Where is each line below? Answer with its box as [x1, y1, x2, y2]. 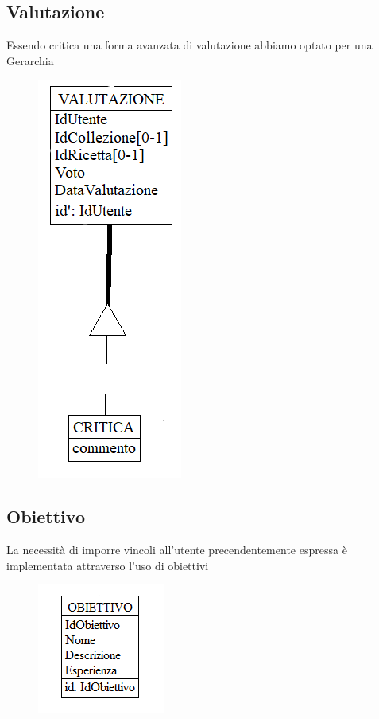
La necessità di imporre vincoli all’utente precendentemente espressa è [6, 541, 347, 558]
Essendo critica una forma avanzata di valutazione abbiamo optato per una [6, 37, 373, 53]
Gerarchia [6, 52, 54, 68]
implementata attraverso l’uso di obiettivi [6, 557, 209, 573]
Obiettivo [6, 504, 85, 529]
